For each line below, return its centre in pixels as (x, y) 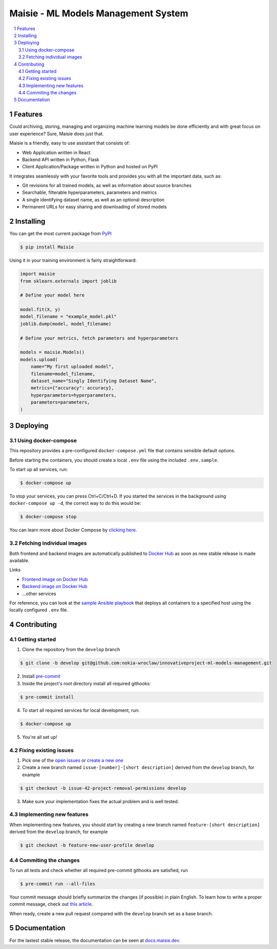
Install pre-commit (41, 676)
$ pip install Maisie (47, 247)
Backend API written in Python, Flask (60, 159)
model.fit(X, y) (40, 310)
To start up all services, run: (39, 470)
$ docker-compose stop (48, 517)
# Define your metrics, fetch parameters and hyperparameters (99, 338)
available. (20, 560)
